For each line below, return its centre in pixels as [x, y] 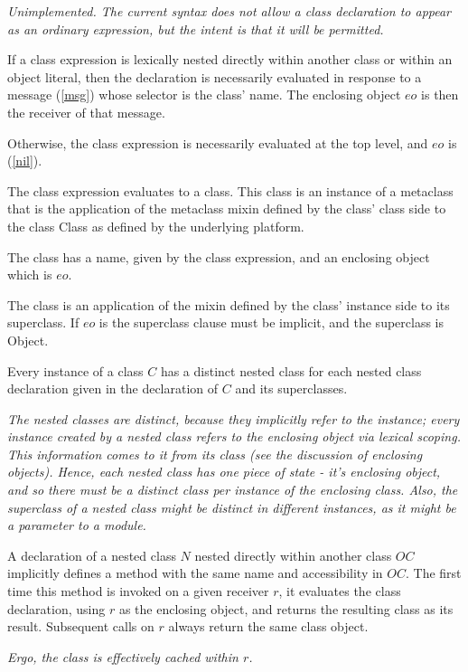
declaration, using [56, 608]
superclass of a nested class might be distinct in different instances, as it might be [232, 507]
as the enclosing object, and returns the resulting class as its [286, 608]
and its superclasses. [291, 388]
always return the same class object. [268, 626]
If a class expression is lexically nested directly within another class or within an [230, 59]
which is [30, 274]
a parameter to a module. [77, 525]
